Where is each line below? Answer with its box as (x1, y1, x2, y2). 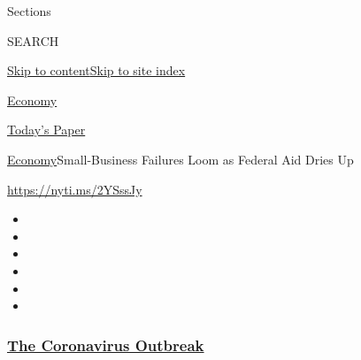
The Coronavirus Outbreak (7, 333, 204, 356)
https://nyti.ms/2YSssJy (7, 180, 142, 198)
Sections (7, 2, 51, 19)
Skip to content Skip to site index (7, 61, 186, 80)
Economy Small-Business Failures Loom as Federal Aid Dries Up (7, 149, 354, 168)
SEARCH (7, 31, 59, 50)
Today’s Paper (7, 120, 86, 139)
